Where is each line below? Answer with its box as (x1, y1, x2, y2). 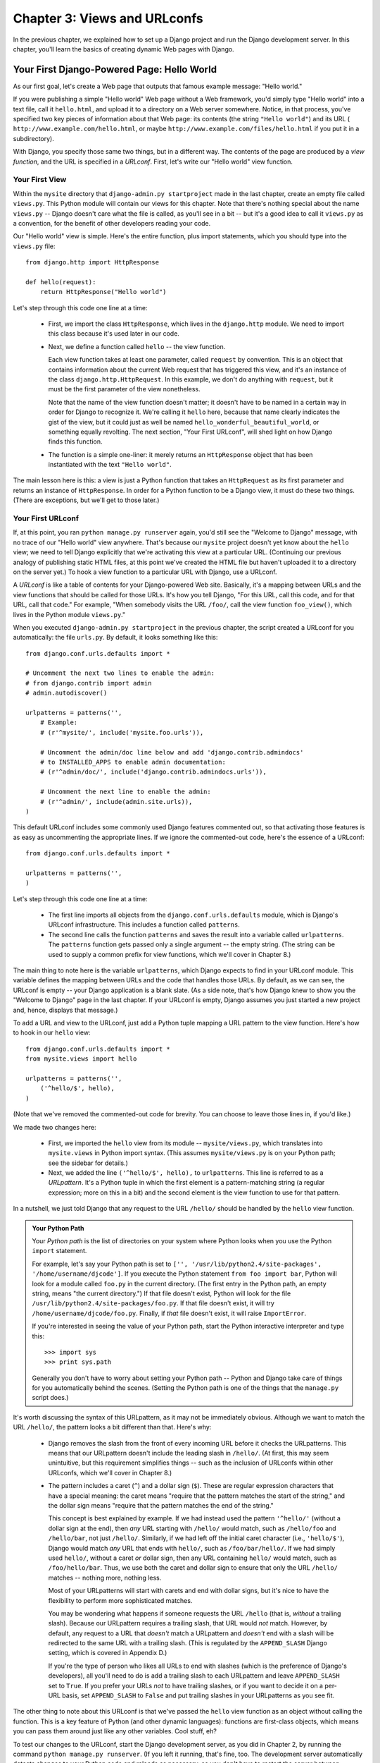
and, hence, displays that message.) (13, 1006, 118, 1014)
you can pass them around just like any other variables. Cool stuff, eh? (13, 1727, 217, 1735)
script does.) (32, 1393, 69, 1402)
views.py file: (13, 242, 56, 250)
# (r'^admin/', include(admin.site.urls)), (39, 798, 193, 805)
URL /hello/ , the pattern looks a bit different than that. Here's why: (13, 1423, 212, 1432)
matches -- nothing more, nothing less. (48, 1573, 162, 1582)
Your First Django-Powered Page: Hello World (13, 63, 217, 75)
